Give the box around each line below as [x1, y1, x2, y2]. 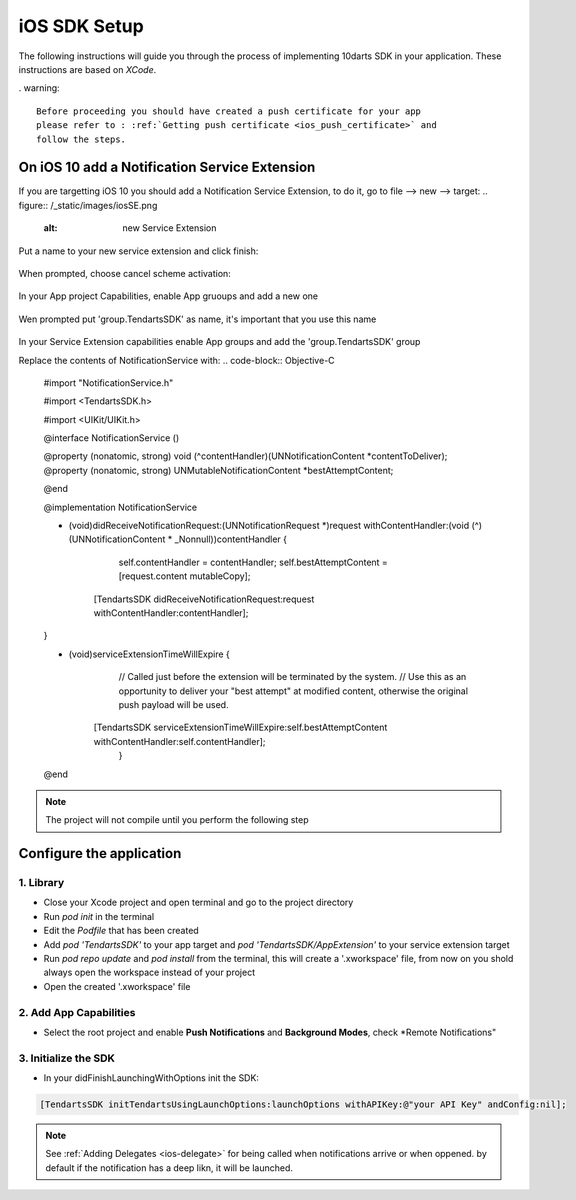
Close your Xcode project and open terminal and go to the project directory [43, 896, 354, 909]
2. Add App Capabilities [18, 1005, 136, 1019]
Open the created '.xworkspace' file [43, 980, 191, 992]
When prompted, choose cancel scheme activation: [18, 267, 232, 279]
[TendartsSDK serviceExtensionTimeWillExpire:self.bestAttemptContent [93, 721, 388, 734]
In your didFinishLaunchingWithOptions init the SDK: [43, 1072, 260, 1084]
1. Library [18, 876, 65, 890]
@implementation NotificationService [43, 501, 198, 513]
